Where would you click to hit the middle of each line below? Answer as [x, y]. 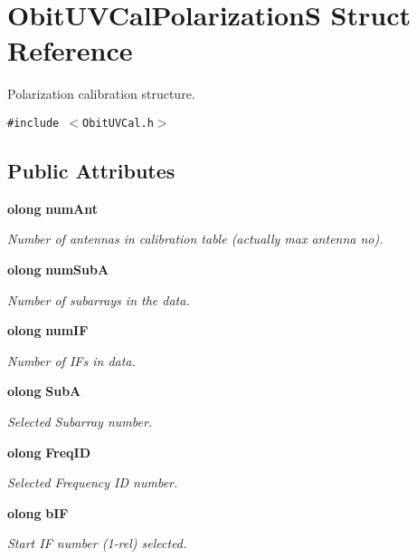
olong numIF [48, 330]
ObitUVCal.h [118, 123]
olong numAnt [53, 208]
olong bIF [38, 512]
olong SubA [44, 391]
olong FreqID [49, 452]
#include [33, 123]
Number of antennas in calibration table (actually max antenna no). [195, 239]
